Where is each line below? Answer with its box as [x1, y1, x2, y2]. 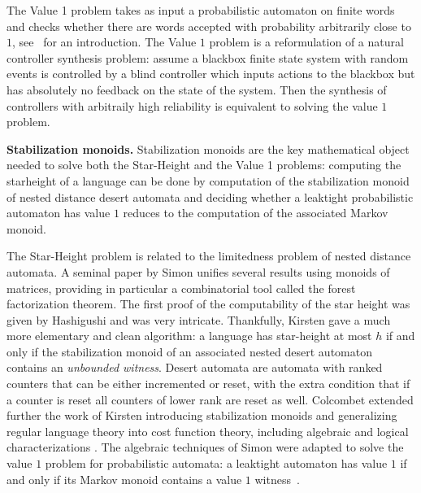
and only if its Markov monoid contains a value [7, 470, 242, 487]
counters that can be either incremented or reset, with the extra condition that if [7, 375, 410, 392]
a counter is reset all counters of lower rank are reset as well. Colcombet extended [7, 390, 414, 408]
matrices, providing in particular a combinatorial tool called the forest [7, 279, 356, 296]
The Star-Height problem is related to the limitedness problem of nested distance [7, 247, 411, 264]
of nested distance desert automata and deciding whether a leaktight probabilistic [7, 188, 414, 205]
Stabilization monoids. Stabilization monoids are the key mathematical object [7, 140, 410, 157]
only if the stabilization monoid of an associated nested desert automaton [7, 342, 372, 360]
